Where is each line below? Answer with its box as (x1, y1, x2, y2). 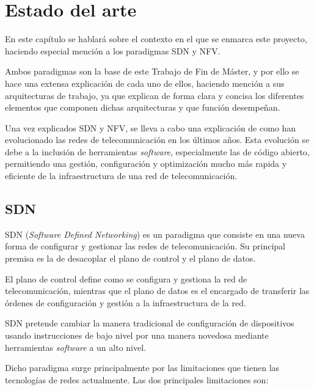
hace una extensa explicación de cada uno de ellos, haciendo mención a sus (5, 76, 285, 89)
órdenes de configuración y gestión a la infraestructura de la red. (5, 296, 246, 309)
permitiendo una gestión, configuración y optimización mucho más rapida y (5, 157, 287, 170)
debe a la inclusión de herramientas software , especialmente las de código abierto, (5, 145, 310, 158)
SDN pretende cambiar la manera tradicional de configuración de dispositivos (5, 317, 294, 329)
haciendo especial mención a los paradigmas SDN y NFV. (5, 44, 221, 57)
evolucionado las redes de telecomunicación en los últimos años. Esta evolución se (5, 133, 310, 146)
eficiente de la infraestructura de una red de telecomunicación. (5, 169, 238, 182)
